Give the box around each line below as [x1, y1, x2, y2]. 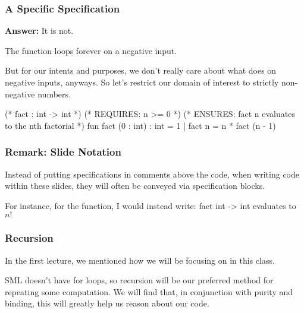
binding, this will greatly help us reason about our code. [5, 297, 209, 309]
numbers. [37, 87, 71, 100]
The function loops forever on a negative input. [5, 44, 177, 56]
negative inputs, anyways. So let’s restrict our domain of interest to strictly [5, 76, 279, 88]
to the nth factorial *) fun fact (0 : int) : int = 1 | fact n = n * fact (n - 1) [5, 119, 276, 131]
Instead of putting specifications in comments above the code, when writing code [5, 167, 299, 180]
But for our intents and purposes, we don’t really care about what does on [5, 64, 277, 77]
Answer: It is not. [5, 24, 74, 37]
